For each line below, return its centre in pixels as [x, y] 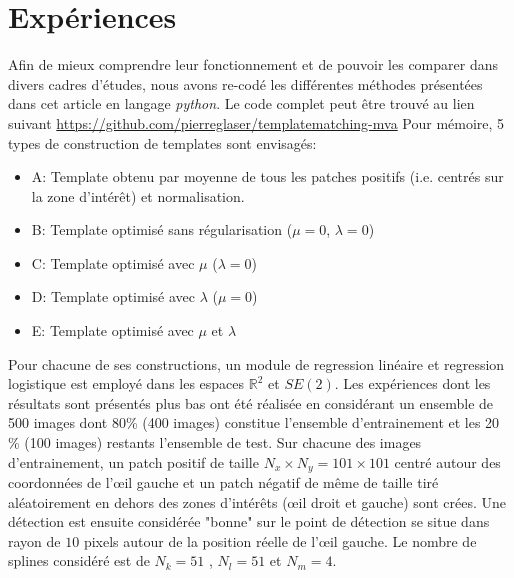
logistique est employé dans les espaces [126, 383]
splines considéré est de [79, 560]
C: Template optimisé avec [113, 262]
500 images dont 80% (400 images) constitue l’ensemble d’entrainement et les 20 [254, 422]
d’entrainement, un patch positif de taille [133, 461]
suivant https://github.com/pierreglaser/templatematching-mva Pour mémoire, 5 [256, 122]
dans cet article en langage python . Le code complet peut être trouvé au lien [241, 103]
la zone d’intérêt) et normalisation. [138, 195]
